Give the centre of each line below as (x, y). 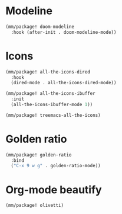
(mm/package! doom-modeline (40, 27)
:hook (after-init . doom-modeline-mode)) (64, 32)
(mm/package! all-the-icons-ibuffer (50, 94)
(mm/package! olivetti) (35, 206)
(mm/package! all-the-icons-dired (48, 72)
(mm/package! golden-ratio (39, 155)
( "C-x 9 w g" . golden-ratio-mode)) (56, 166)
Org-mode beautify (54, 189)
